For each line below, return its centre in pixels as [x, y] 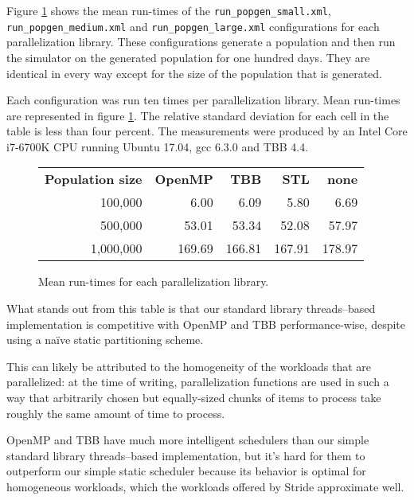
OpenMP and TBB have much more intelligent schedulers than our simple [188, 440]
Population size [94, 179]
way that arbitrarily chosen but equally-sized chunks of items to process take [194, 398]
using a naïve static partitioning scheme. [105, 340]
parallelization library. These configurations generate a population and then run [201, 42]
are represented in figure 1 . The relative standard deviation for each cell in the [198, 115]
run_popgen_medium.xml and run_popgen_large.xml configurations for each [193, 26]
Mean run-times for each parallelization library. [154, 281]
